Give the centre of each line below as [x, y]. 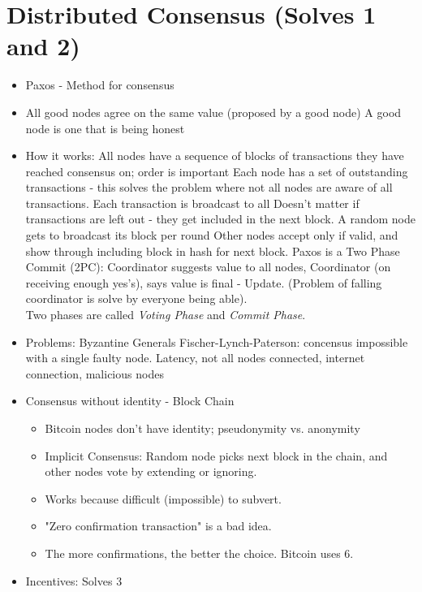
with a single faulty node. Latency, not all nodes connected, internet [195, 358]
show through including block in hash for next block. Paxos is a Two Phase [213, 251]
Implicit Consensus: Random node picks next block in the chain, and [216, 455]
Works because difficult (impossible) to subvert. [163, 498]
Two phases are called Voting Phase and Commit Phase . [166, 315]
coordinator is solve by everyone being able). [136, 298]
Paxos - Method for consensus [100, 85]
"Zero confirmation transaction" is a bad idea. [158, 526]
